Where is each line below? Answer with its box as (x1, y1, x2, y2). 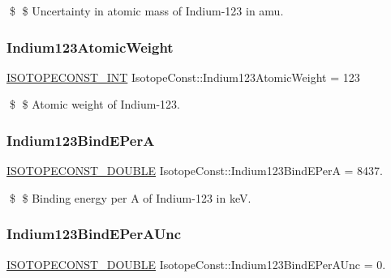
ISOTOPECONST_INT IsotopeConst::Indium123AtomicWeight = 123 (6, 68, 360, 85)
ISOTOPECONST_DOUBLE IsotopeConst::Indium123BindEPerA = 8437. (6, 162, 384, 179)
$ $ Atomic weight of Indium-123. (9, 96, 180, 113)
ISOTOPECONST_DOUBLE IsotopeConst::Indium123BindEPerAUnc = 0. (6, 255, 386, 272)
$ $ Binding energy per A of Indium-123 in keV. (9, 189, 251, 206)
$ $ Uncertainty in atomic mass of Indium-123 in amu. (9, 2, 284, 19)
